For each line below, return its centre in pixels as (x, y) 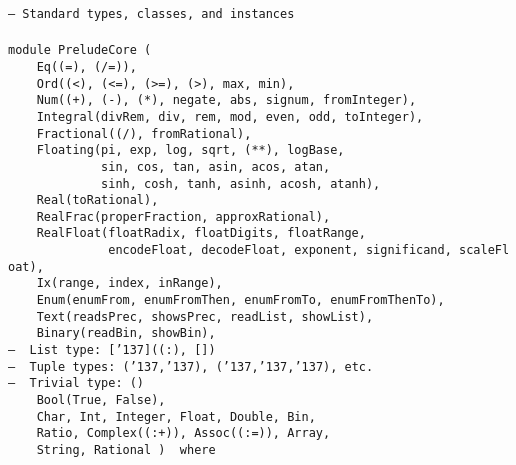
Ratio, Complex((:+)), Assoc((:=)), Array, (183, 433)
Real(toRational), (97, 200)
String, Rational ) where (126, 450)
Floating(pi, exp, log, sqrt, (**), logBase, (190, 150)
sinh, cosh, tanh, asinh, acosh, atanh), (241, 183)
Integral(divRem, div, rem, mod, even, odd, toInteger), (230, 116)
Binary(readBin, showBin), (126, 333)
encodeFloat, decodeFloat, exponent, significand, (280, 250)
